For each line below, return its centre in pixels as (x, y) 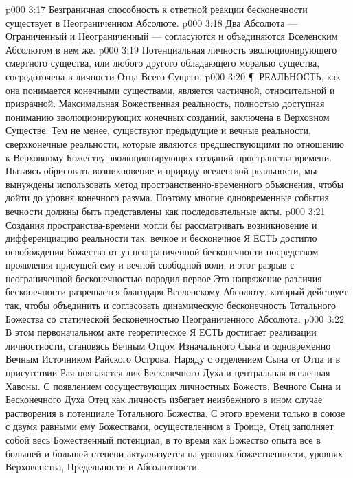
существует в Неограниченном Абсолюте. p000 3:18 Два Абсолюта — (152, 22)
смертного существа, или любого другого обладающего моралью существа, (163, 63)
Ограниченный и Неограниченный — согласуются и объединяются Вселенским (172, 36)
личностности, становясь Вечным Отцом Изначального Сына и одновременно (168, 345)
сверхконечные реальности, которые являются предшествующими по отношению (175, 143)
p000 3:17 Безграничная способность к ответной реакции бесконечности (157, 9)
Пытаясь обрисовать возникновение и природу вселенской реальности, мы (161, 171)
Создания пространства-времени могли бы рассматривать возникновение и (161, 224)
